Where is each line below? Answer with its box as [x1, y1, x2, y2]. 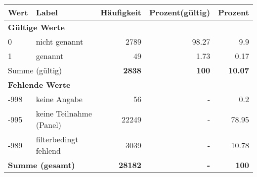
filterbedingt [36, 133, 79, 145]
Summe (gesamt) [8, 159, 75, 171]
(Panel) [36, 119, 62, 130]
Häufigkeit [100, 6, 142, 18]
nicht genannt [36, 36, 84, 47]
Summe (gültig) [8, 64, 62, 76]
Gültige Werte [8, 21, 65, 33]
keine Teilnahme [36, 108, 92, 119]
